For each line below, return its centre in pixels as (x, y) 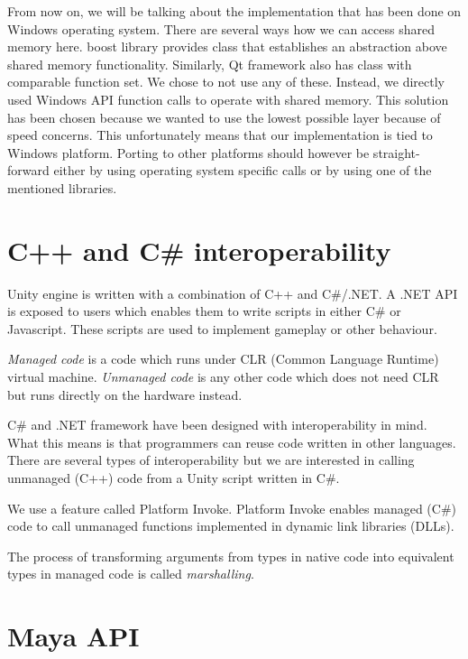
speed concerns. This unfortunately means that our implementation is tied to (220, 135)
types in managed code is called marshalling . (131, 574)
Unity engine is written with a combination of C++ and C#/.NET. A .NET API (233, 293)
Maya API (73, 636)
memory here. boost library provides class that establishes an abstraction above (227, 46)
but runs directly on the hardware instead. (125, 394)
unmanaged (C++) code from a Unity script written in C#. (174, 478)
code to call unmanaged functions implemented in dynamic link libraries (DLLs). (231, 526)
